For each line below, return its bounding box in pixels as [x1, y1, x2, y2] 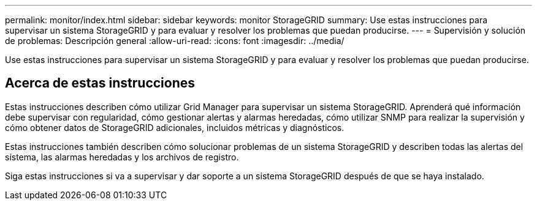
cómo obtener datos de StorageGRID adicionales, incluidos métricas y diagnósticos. [5, 122, 345, 133]
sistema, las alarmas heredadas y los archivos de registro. [5, 151, 239, 162]
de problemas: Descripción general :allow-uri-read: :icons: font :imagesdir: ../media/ [5, 35, 345, 46]
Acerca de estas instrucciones [5, 75, 196, 91]
